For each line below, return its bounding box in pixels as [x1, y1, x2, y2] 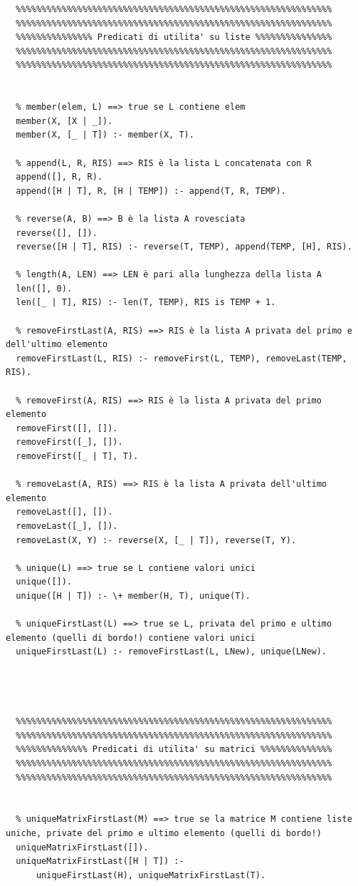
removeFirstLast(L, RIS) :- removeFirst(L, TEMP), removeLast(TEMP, [16, 353, 347, 364]
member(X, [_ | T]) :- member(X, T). [16, 130, 194, 140]
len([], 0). [16, 283, 73, 294]
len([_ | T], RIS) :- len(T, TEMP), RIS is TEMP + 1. [16, 297, 276, 308]
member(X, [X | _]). [16, 115, 113, 126]
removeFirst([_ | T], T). [16, 451, 139, 461]
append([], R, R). [16, 172, 103, 182]
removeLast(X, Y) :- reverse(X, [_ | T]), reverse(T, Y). [16, 535, 297, 545]
